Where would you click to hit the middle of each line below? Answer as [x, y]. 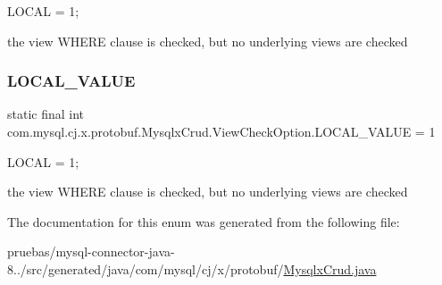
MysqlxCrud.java [330, 268]
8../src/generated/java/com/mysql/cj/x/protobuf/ [146, 268]
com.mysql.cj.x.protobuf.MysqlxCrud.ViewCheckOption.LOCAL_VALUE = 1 [221, 131]
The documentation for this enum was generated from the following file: [204, 221]
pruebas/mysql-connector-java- [91, 251]
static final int [46, 114]
